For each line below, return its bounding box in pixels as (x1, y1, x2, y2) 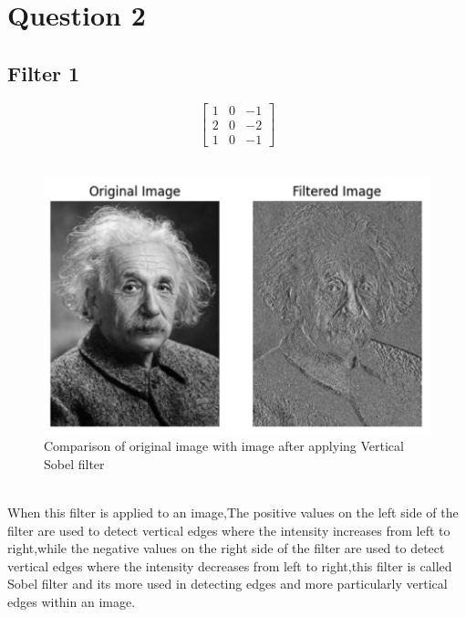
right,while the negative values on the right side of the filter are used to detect (7, 539, 445, 558)
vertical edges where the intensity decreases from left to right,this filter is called (7, 556, 452, 575)
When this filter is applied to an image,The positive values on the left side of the (7, 503, 459, 522)
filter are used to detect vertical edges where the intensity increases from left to (7, 520, 450, 539)
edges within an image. (7, 592, 136, 612)
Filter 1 (7, 58, 80, 87)
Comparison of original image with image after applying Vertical (44, 436, 404, 455)
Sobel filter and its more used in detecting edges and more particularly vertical (7, 574, 448, 593)
